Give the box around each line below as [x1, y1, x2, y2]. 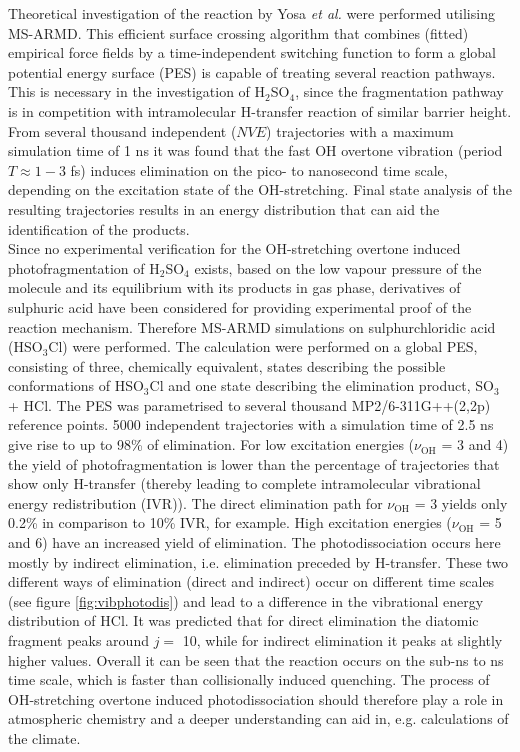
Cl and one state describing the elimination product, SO [149, 375, 494, 396]
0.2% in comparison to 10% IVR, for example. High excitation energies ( [8, 512, 452, 533]
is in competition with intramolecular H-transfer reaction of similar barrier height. [8, 100, 512, 121]
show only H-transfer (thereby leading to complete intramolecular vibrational [8, 473, 481, 494]
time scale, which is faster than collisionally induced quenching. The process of [8, 669, 490, 690]
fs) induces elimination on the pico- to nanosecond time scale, [70, 159, 448, 180]
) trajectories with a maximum [266, 120, 454, 141]
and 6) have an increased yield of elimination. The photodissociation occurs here [8, 532, 501, 553]
